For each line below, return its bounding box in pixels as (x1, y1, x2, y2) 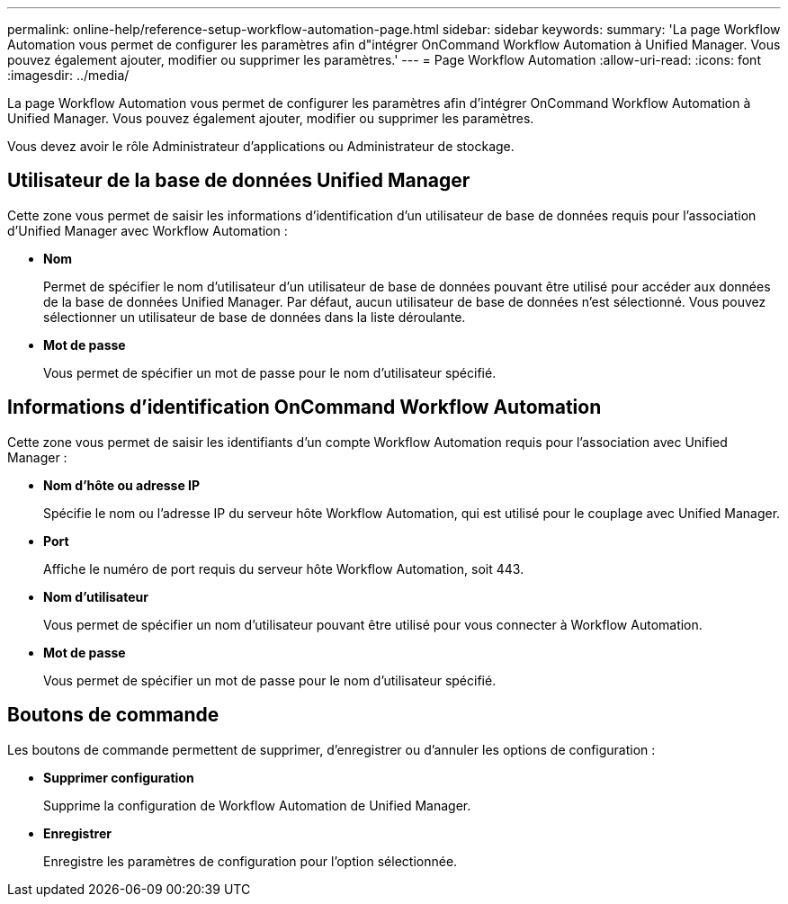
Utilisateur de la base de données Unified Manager (7, 169, 470, 192)
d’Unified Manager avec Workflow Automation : (7, 222, 288, 238)
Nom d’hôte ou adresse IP (43, 477, 201, 493)
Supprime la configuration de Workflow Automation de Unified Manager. (43, 797, 471, 813)
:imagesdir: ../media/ (7, 67, 130, 83)
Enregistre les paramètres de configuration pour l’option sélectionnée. (43, 853, 458, 869)
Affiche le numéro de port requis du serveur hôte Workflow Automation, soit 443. (43, 560, 524, 577)
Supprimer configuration (43, 769, 194, 785)
